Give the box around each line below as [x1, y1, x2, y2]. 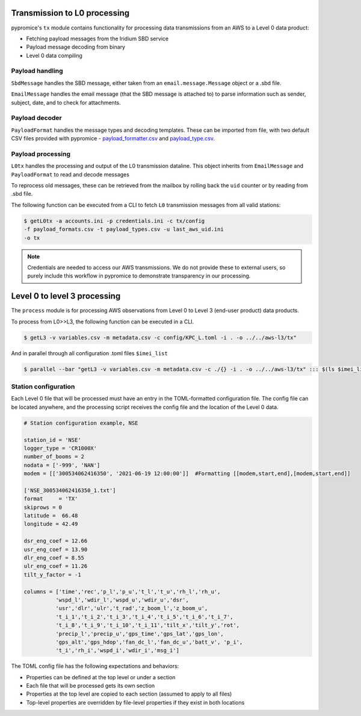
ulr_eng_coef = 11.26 [23, 563, 88, 570]
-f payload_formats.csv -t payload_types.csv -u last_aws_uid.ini [23, 226, 224, 233]
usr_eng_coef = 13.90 [23, 546, 88, 553]
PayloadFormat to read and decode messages [11, 170, 129, 178]
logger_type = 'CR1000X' [23, 444, 97, 452]
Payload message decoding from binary [26, 43, 126, 51]
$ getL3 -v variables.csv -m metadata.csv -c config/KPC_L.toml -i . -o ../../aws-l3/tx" [23, 334, 297, 341]
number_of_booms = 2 [23, 453, 84, 460]
